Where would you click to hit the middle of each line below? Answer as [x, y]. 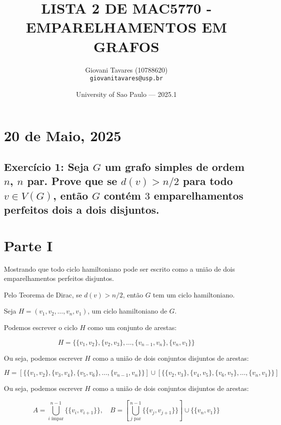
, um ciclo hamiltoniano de [127, 311]
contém [122, 195]
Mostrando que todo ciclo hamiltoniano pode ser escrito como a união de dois [120, 268]
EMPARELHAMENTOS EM [126, 27]
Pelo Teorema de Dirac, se [43, 294]
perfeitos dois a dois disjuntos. [82, 210]
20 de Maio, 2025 [63, 136]
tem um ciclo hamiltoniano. [194, 294]
